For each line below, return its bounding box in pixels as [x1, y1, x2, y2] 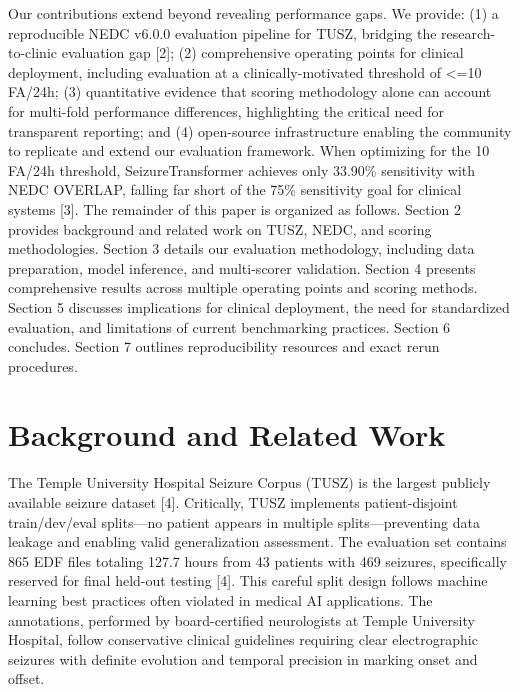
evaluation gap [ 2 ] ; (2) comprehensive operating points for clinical [61, 42, 464, 63]
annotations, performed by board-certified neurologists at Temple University [8, 609, 475, 630]
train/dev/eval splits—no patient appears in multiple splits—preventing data [8, 511, 480, 532]
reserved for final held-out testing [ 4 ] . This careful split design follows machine [8, 570, 488, 591]
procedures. [8, 355, 78, 376]
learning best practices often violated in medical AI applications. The [8, 589, 433, 610]
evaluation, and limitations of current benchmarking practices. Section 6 [8, 316, 451, 337]
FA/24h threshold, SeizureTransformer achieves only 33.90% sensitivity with [8, 159, 476, 180]
